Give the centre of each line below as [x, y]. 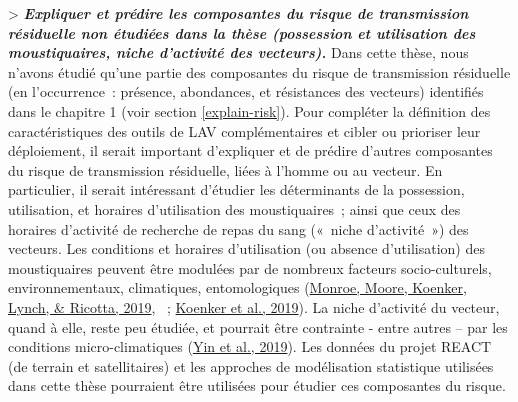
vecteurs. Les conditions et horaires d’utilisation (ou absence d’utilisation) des [246, 248]
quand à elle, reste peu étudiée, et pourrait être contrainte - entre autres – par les [258, 326]
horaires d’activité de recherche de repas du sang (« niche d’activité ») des [238, 228]
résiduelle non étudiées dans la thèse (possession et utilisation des [242, 32]
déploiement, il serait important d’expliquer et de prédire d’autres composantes [250, 150]
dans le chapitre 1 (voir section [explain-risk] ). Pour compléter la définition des [249, 110]
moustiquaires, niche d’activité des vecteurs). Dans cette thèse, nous [238, 52]
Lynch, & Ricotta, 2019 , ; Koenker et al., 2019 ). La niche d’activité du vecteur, [254, 306]
